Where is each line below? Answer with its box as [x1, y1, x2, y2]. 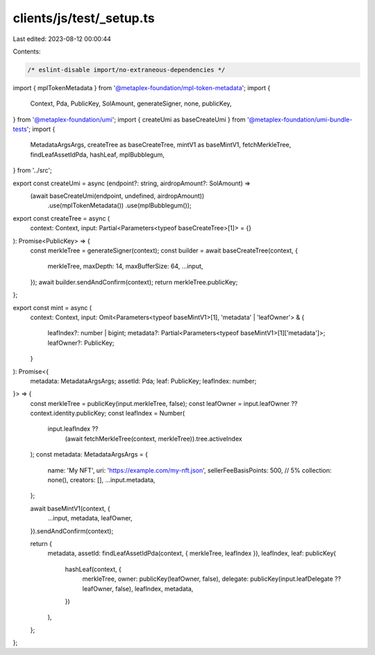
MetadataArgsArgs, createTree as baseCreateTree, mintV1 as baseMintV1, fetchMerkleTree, [30, 141, 292, 149]
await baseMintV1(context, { [30, 504, 110, 513]
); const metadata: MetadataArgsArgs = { [30, 450, 149, 459]
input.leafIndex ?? [47, 425, 99, 433]
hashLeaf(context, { [65, 565, 122, 573]
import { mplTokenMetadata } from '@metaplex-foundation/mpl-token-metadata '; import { [12, 83, 271, 92]
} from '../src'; [12, 167, 52, 175]
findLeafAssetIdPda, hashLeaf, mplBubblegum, [30, 150, 165, 159]
